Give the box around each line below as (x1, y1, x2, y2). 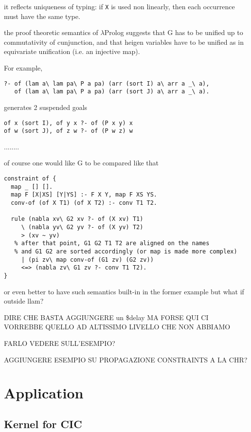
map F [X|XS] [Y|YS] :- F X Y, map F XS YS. (11, 191, 157, 198)
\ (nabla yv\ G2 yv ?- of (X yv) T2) (21, 223, 143, 231)
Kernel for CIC (4, 416, 82, 431)
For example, (4, 63, 43, 73)
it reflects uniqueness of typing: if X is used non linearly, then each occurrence (4, 1, 235, 11)
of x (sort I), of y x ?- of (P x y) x (4, 119, 133, 126)
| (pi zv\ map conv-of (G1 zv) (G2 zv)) (21, 256, 154, 263)
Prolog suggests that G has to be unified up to (104, 27, 243, 37)
